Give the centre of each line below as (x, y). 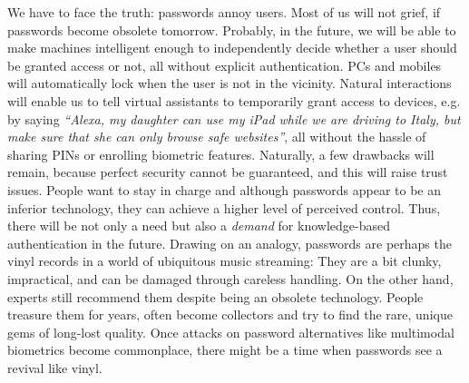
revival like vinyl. (55, 367)
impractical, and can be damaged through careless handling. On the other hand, (230, 278)
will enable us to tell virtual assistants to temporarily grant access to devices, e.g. (234, 100)
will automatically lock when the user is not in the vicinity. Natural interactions (230, 83)
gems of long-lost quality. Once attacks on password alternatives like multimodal (231, 332)
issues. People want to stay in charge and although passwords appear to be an (225, 189)
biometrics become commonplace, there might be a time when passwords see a (225, 350)
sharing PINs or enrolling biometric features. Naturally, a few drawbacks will (221, 154)
